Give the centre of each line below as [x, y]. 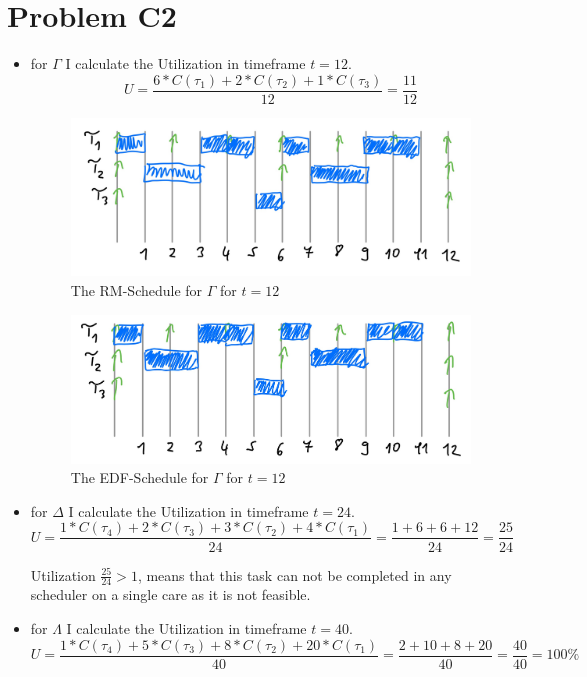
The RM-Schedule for [136, 290]
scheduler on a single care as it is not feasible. [170, 594]
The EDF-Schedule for [139, 477]
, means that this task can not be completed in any [294, 574]
